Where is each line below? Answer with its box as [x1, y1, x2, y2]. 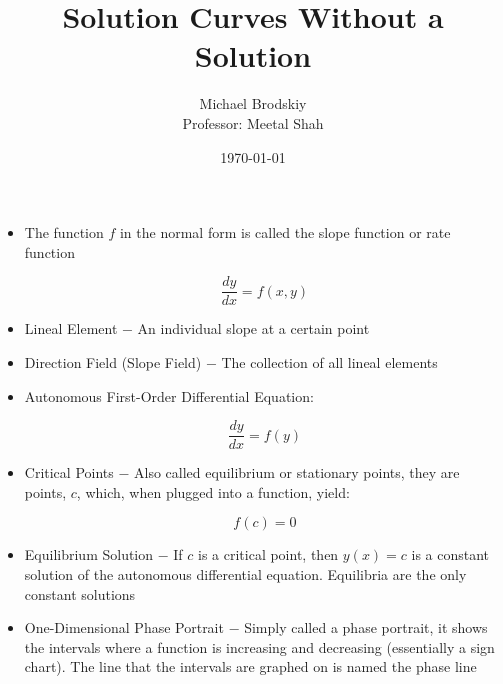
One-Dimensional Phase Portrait [24, 617, 224, 638]
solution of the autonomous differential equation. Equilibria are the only [24, 563, 467, 584]
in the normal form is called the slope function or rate [119, 222, 451, 243]
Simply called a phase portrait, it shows [244, 617, 488, 638]
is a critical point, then [198, 544, 339, 565]
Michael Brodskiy [199, 93, 307, 114]
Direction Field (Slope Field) [24, 351, 202, 372]
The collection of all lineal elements [221, 351, 438, 372]
